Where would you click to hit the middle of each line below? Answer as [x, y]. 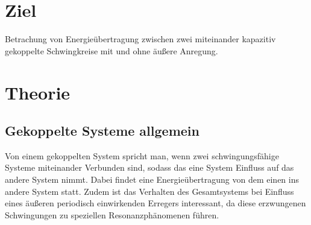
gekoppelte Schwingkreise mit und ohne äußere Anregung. [112, 50]
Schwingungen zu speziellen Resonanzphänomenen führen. [112, 214]
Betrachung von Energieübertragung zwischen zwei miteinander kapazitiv [140, 39]
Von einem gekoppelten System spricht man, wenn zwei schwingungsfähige [142, 155]
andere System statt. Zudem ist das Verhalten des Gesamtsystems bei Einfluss [149, 191]
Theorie [38, 92]
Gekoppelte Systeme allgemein [102, 131]
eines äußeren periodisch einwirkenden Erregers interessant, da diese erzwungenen [155, 203]
